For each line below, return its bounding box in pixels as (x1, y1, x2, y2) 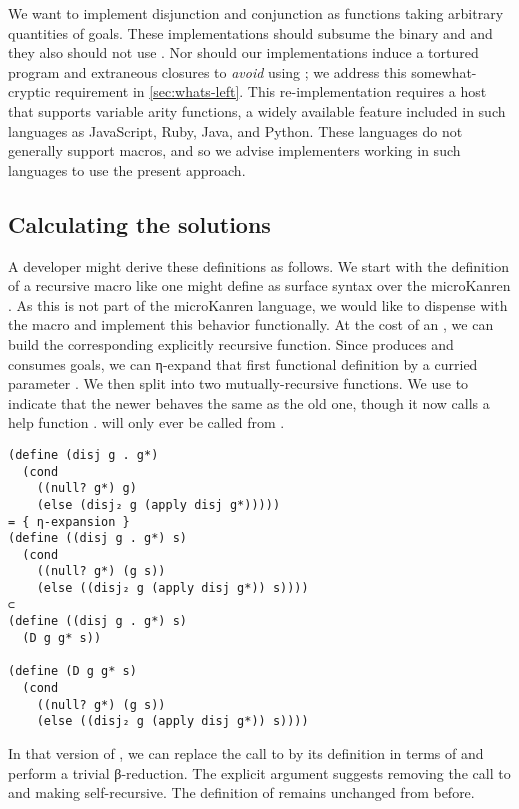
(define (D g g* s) (8, 664, 137, 679)
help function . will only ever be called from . (8, 412, 285, 433)
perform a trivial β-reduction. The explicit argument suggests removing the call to (8, 762, 511, 783)
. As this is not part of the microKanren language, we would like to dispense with (8, 294, 508, 315)
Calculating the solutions (8, 208, 271, 239)
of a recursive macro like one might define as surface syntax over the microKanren (8, 275, 511, 296)
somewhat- (411, 61, 477, 82)
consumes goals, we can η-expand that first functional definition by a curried (8, 353, 478, 374)
